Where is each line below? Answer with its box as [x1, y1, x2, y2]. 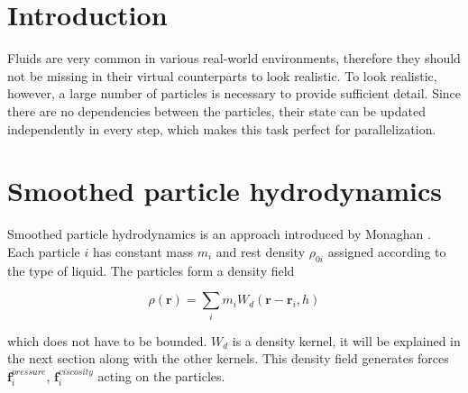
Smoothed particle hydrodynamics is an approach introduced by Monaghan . [7, 224, 431, 243]
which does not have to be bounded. [7, 331, 207, 350]
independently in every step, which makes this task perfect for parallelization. [7, 119, 436, 138]
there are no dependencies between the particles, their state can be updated [7, 101, 426, 120]
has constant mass [92, 242, 194, 260]
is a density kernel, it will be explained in [232, 331, 461, 350]
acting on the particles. [97, 366, 225, 385]
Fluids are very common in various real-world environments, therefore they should [7, 49, 461, 68]
